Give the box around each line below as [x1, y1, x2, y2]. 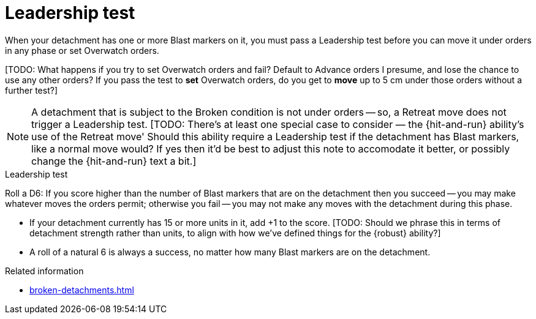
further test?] [5, 84, 58, 96]
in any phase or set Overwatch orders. [5, 45, 159, 56]
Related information [5, 265, 84, 276]
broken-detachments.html [29, 284, 134, 295]
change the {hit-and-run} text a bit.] [31, 154, 197, 167]
